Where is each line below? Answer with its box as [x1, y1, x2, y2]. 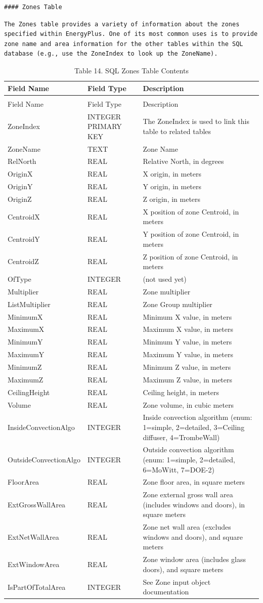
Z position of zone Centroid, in [143, 251, 238, 262]
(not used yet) [143, 274, 187, 284]
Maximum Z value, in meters [143, 374, 233, 384]
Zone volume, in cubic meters [143, 399, 234, 410]
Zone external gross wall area [143, 489, 233, 500]
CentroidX [8, 211, 40, 222]
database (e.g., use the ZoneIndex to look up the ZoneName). [4, 50, 218, 58]
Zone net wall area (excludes [143, 522, 231, 532]
